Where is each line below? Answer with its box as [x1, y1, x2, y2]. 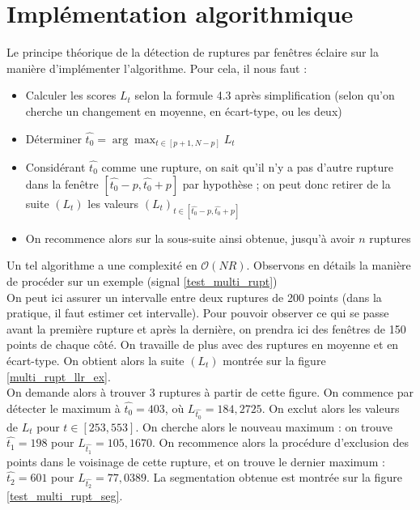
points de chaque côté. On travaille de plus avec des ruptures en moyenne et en [6, 336, 399, 353]
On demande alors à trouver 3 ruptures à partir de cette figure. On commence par [6, 384, 414, 401]
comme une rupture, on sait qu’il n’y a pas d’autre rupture [101, 159, 394, 176]
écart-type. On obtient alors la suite [6, 351, 185, 368]
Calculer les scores [25, 87, 117, 104]
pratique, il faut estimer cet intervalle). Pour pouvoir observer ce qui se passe [6, 304, 389, 321]
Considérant [25, 159, 86, 176]
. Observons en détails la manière [246, 257, 411, 274]
